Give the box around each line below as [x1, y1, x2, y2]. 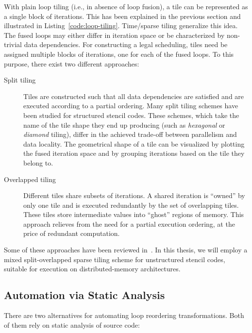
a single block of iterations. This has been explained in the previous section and [4, 11, 241, 21]
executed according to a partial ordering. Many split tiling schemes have [23, 100, 238, 111]
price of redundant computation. [23, 228, 120, 238]
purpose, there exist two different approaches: [4, 58, 139, 68]
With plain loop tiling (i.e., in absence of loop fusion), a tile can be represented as [4, 1, 248, 11]
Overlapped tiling [4, 174, 56, 184]
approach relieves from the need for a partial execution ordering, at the [23, 218, 235, 229]
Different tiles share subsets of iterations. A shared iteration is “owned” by [23, 190, 245, 200]
